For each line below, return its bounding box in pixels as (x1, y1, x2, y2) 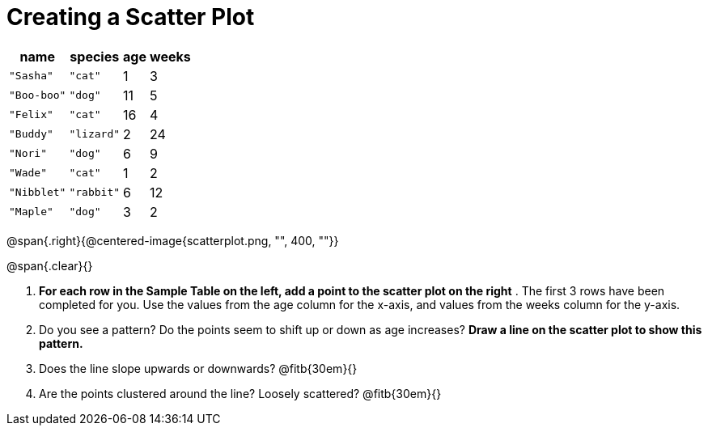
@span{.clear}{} (6, 258, 93, 273)
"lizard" (69, 128, 121, 141)
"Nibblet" (9, 186, 66, 199)
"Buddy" (9, 128, 53, 141)
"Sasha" (9, 70, 53, 83)
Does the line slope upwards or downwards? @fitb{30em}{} (39, 361, 358, 375)
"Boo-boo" (9, 89, 66, 102)
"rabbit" (69, 186, 121, 199)
